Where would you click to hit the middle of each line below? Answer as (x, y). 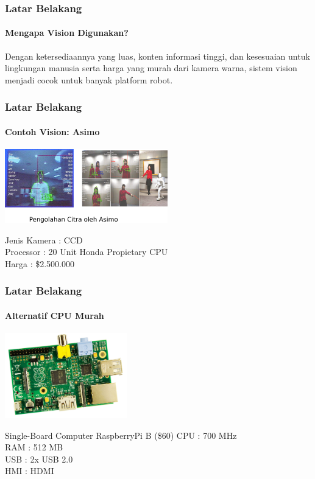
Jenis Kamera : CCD (44, 239)
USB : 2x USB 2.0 (39, 459)
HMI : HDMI (30, 471)
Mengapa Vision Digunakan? (67, 33)
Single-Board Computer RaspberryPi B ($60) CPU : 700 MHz (121, 435)
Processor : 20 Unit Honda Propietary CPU (87, 252)
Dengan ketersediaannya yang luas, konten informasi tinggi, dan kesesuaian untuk (157, 56)
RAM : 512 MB (34, 447)
